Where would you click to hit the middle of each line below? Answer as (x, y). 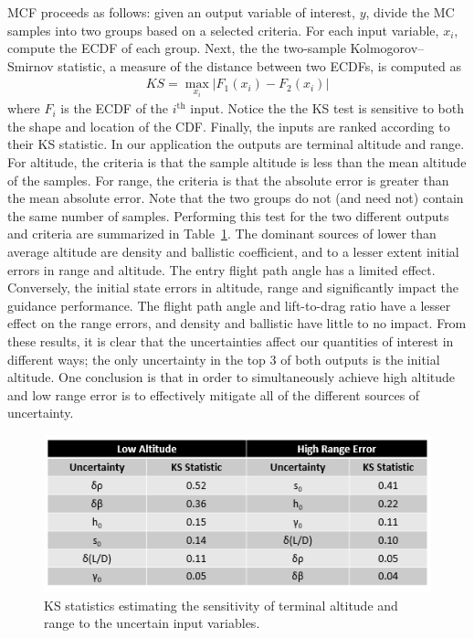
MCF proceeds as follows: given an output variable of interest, (181, 12)
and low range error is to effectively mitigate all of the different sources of (214, 394)
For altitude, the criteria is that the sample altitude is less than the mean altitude (237, 162)
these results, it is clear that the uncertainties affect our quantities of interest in (231, 340)
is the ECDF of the (115, 108)
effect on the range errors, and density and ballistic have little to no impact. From (237, 323)
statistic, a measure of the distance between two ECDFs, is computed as (259, 65)
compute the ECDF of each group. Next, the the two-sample (177, 48)
